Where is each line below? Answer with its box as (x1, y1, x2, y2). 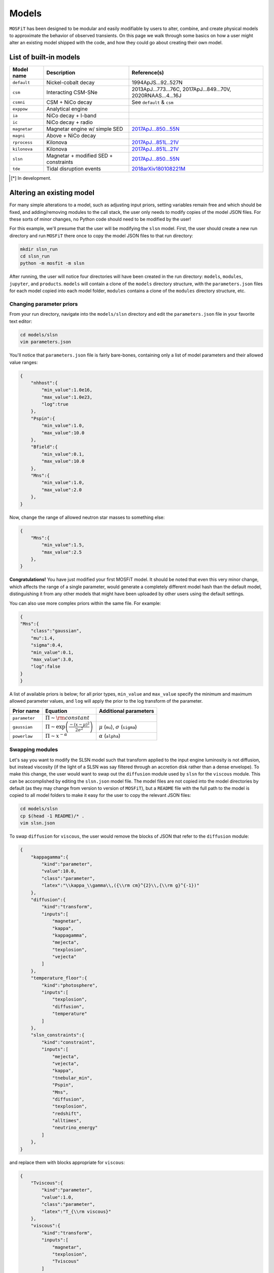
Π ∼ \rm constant (45, 714, 90, 721)
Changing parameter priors (9, 300, 78, 308)
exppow (12, 106, 28, 112)
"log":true (41, 401, 68, 407)
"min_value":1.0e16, (41, 387, 93, 393)
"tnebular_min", (52, 1075, 93, 1081)
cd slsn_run (20, 254, 50, 259)
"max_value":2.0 (41, 487, 82, 492)
